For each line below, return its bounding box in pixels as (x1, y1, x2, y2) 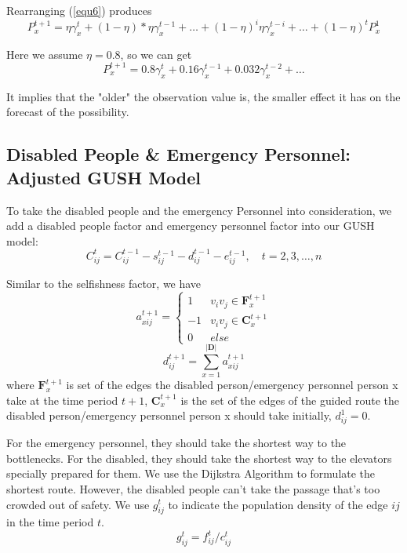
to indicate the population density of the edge (168, 496, 388, 512)
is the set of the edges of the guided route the (180, 391, 400, 408)
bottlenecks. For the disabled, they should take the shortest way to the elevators (6, 449, 392, 466)
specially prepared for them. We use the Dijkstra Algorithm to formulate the (6, 465, 376, 482)
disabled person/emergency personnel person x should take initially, (6, 407, 332, 424)
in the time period (6, 514, 94, 530)
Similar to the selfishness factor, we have (6, 275, 202, 291)
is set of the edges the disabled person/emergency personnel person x (66, 377, 398, 393)
